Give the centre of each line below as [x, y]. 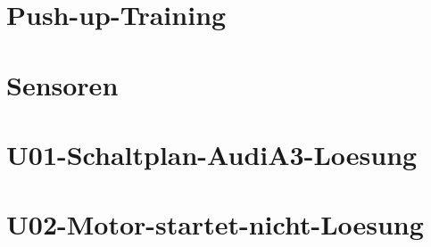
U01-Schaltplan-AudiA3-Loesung [212, 154]
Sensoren [62, 84]
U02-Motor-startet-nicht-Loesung [215, 224]
